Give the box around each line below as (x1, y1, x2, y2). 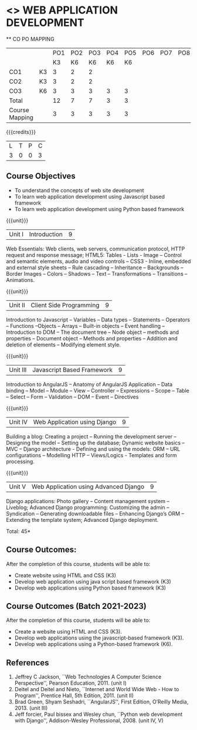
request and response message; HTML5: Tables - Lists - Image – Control (6, 251, 182, 259)
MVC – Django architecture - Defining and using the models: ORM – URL (6, 445, 181, 453)
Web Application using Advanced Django (31, 483, 145, 491)
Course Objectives (6, 171, 76, 181)
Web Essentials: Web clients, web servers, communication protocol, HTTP (6, 245, 185, 252)
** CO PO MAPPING (6, 35, 55, 42)
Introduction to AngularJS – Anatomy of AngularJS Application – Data (6, 380, 173, 388)
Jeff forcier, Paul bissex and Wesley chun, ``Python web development (14, 711, 183, 718)
